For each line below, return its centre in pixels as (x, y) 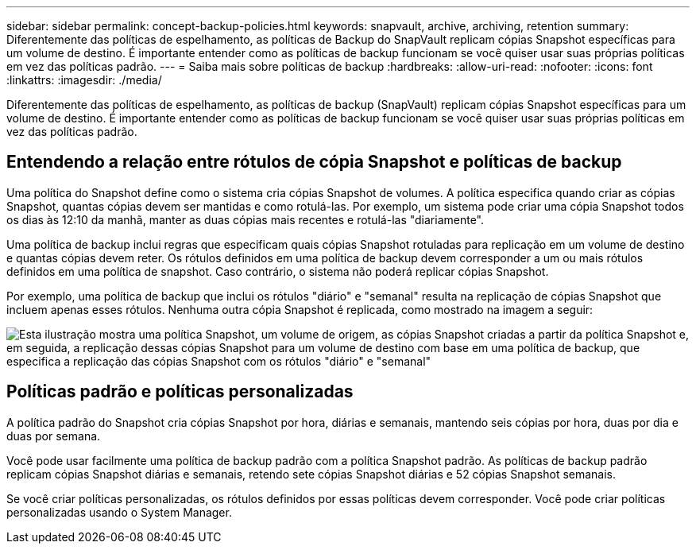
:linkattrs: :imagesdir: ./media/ (84, 80)
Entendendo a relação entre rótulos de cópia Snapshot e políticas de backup (314, 162)
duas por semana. (54, 436)
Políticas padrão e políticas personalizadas (180, 392)
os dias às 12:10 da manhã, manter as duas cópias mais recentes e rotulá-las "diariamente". (246, 219)
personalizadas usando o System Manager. (119, 512)
